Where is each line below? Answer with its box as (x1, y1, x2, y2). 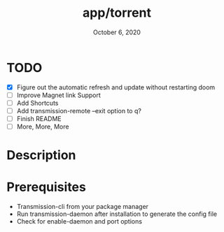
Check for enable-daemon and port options (16, 217, 143, 226)
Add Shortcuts (16, 99, 59, 107)
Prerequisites (6, 180, 87, 195)
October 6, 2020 (92, 28, 141, 36)
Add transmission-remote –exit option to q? (16, 106, 141, 115)
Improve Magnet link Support (16, 91, 101, 99)
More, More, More (16, 122, 69, 131)
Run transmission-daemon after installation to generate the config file (16, 210, 218, 218)
